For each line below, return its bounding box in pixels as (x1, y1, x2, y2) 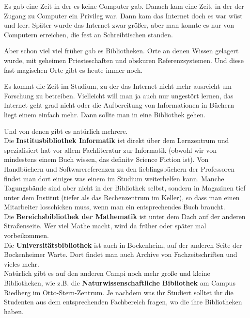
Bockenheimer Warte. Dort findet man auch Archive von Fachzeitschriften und (4, 249, 237, 259)
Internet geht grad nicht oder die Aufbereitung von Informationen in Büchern (4, 100, 234, 110)
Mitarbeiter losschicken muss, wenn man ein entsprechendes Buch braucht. (4, 202, 225, 212)
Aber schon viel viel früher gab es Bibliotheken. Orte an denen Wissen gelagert (4, 46, 239, 56)
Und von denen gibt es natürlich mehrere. (4, 126, 128, 136)
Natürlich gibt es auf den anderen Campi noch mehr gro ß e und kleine (4, 268, 210, 278)
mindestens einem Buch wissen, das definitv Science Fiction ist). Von (4, 154, 209, 164)
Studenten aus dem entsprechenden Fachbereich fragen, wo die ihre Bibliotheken (4, 297, 242, 307)
